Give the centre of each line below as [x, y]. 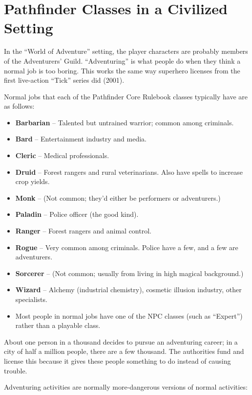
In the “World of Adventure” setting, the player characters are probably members [126, 51]
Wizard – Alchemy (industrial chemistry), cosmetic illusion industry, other [128, 290]
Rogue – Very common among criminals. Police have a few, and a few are [127, 247]
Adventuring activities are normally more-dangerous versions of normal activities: [126, 387]
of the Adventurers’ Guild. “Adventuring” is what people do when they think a [122, 60]
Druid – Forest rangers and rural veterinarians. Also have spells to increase [129, 172]
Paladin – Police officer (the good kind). [77, 214]
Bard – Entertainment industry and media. [81, 139]
